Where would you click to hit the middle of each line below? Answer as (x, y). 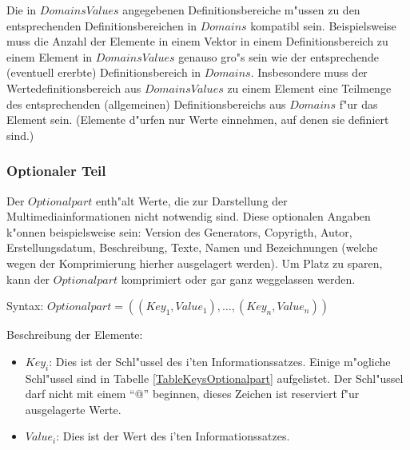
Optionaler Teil (56, 171)
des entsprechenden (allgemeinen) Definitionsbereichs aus (146, 104)
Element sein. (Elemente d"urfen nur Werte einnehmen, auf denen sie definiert (198, 119)
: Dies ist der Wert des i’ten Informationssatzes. (173, 436)
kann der (28, 279)
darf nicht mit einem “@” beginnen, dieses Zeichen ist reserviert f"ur (192, 394)
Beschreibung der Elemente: (75, 335)
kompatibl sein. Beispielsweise (323, 25)
